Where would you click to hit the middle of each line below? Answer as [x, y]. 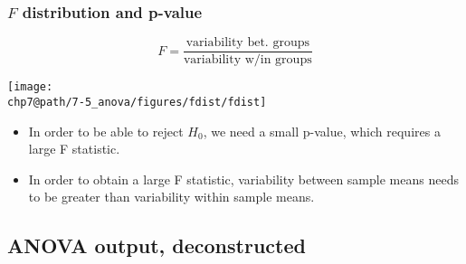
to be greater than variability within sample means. [171, 197]
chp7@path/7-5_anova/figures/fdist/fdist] [137, 102]
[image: [30, 87]
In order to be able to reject [106, 131]
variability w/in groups [247, 60]
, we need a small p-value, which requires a [322, 131]
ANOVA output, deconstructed [157, 245]
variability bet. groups [247, 43]
